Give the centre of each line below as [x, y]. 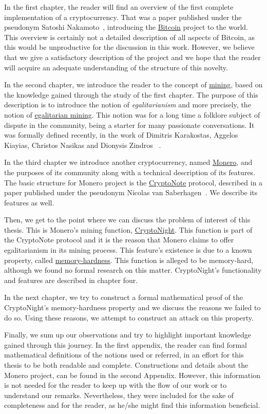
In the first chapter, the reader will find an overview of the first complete [119, 7]
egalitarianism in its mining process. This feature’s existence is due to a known [128, 250]
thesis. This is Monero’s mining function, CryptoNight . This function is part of [128, 229]
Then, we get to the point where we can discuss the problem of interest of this [127, 220]
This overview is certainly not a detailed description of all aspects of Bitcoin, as [130, 37]
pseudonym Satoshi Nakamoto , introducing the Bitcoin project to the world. [126, 27]
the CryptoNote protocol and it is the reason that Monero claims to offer [119, 240]
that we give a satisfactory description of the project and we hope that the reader [132, 57]
